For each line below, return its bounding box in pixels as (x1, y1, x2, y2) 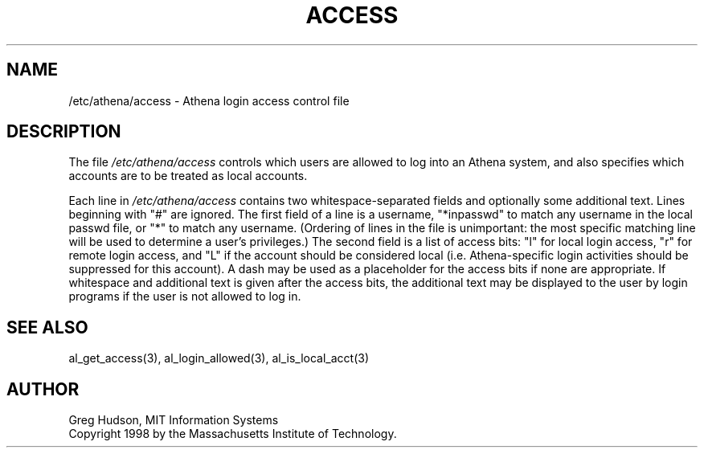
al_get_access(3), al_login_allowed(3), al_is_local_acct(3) (68, 351, 370, 366)
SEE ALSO (6, 317, 88, 337)
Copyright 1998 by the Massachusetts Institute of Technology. (68, 427, 397, 441)
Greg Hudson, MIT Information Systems (68, 413, 279, 427)
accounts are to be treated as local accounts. (68, 169, 308, 183)
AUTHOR (6, 378, 80, 399)
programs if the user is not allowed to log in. (68, 289, 301, 304)
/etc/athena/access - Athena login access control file (68, 93, 350, 108)
